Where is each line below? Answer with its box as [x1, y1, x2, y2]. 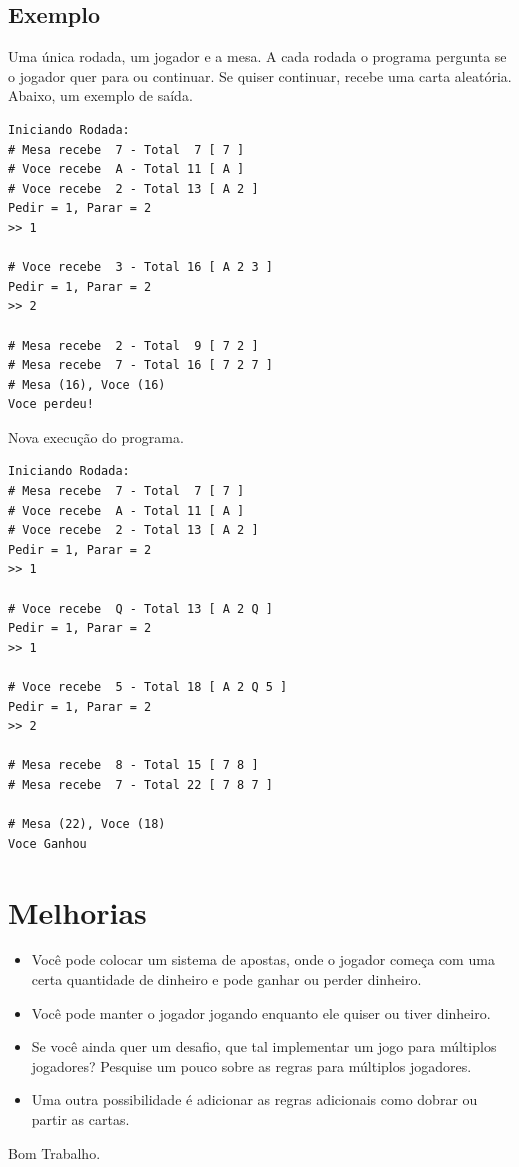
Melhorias [8, 891, 147, 932]
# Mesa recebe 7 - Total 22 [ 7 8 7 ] [8, 777, 273, 792]
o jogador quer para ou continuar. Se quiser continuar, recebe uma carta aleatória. [8, 65, 512, 86]
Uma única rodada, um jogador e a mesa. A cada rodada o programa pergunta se [8, 46, 507, 67]
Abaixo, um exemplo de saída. [8, 85, 193, 106]
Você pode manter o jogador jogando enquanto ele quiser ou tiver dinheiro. [31, 1002, 491, 1023]
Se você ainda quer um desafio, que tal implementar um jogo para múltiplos [31, 1036, 497, 1057]
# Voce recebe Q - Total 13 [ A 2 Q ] [8, 601, 273, 616]
